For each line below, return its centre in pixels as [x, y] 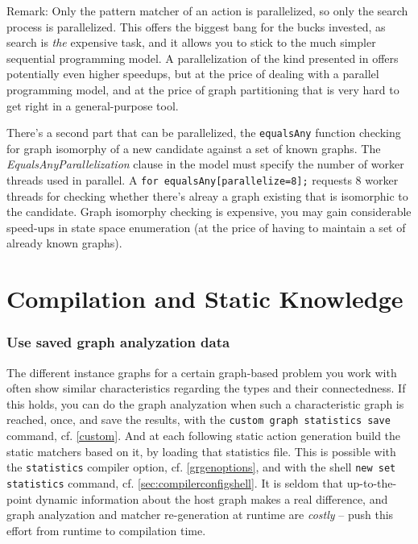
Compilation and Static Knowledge [205, 299]
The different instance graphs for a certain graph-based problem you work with [202, 372]
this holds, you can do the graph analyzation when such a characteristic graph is [205, 403]
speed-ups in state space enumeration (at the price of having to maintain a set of [206, 227]
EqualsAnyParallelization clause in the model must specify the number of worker [205, 164]
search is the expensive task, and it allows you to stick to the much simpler [191, 42]
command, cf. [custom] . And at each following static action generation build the [204, 436]
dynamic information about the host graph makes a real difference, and [212, 498]
